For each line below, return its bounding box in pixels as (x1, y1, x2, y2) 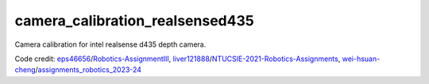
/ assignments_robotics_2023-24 (35, 65, 142, 74)
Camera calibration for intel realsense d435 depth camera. (14, 40, 207, 49)
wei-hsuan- (342, 54, 381, 63)
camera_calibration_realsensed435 (14, 12, 254, 29)
